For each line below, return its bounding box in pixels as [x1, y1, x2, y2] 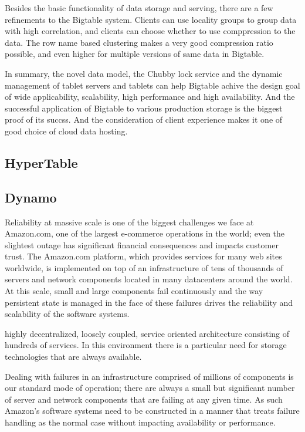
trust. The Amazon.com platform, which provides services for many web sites [5, 250, 282, 262]
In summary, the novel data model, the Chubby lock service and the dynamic [5, 67, 283, 79]
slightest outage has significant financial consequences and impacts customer [5, 238, 279, 251]
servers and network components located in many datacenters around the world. [5, 273, 293, 285]
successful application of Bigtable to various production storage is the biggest [5, 102, 283, 114]
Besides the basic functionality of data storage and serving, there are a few [5, 2, 273, 14]
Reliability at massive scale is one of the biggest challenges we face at [5, 215, 254, 228]
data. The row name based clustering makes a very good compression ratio [5, 36, 273, 48]
